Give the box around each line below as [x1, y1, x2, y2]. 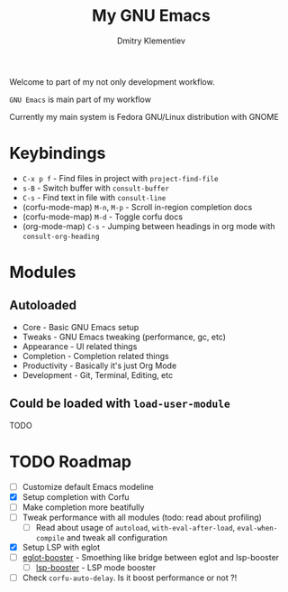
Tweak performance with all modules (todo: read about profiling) [22, 512, 263, 523]
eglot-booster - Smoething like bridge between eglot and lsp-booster [22, 552, 280, 562]
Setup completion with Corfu [22, 491, 130, 502]
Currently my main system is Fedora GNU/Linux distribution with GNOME [9, 111, 279, 122]
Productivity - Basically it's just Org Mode [22, 360, 177, 371]
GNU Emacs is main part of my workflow [9, 94, 151, 105]
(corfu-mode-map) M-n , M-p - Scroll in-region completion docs [22, 201, 253, 212]
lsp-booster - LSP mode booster [35, 562, 157, 573]
